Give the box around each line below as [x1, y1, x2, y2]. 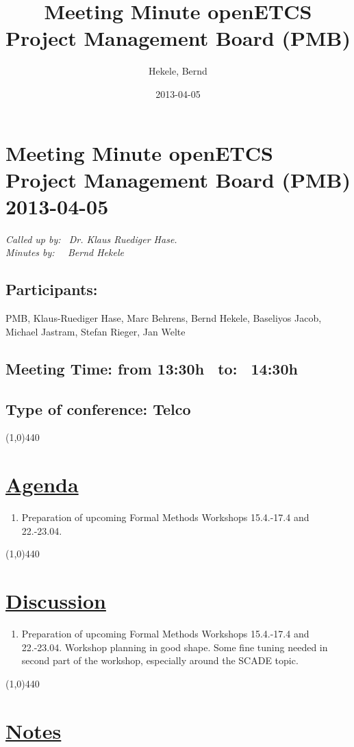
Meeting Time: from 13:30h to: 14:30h [5, 357, 298, 379]
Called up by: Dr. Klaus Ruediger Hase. [5, 231, 177, 246]
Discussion [5, 587, 106, 615]
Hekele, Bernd [149, 64, 207, 78]
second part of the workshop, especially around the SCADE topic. [21, 653, 299, 668]
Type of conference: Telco [5, 398, 191, 419]
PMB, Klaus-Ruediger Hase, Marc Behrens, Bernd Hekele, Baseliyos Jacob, [5, 311, 322, 325]
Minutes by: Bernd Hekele [5, 245, 124, 259]
